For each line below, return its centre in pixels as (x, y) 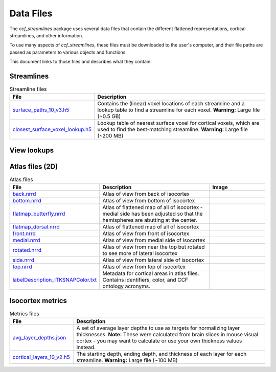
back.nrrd (24, 194)
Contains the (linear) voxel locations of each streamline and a (171, 104)
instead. (86, 347)
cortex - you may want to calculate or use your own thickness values (159, 341)
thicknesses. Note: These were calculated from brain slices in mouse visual (167, 335)
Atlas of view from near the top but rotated (154, 247)
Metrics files (24, 313)
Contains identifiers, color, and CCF (145, 280)
